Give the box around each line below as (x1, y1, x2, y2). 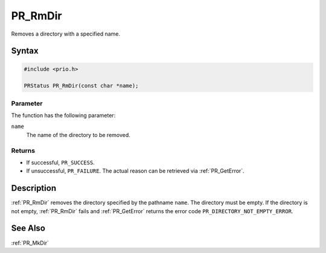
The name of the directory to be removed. (26, 131, 131, 138)
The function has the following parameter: (11, 112, 116, 119)
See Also (11, 223, 45, 234)
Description (11, 183, 57, 193)
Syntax (11, 46, 39, 56)
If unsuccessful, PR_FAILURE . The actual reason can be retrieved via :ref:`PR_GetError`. (26, 167, 245, 175)
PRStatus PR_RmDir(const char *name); (24, 82, 139, 89)
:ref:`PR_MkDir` (11, 239, 50, 246)
